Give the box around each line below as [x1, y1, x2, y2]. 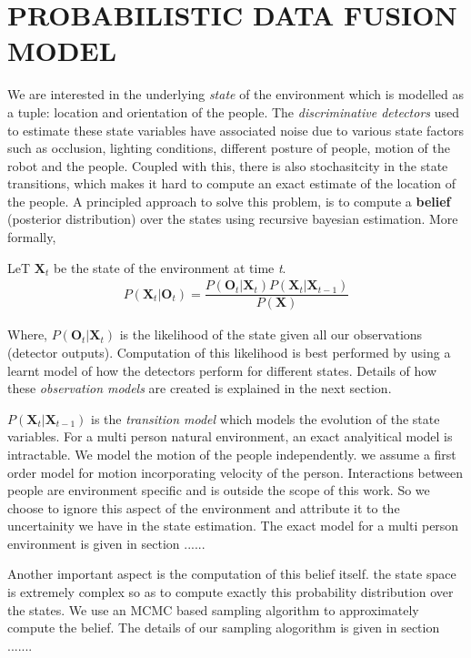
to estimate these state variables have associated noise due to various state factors [7, 120, 465, 139]
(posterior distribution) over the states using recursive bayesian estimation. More [7, 209, 458, 228]
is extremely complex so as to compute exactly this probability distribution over [7, 582, 454, 602]
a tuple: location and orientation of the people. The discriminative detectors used [7, 102, 459, 121]
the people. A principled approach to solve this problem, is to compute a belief [7, 191, 451, 210]
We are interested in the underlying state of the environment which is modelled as [7, 85, 464, 104]
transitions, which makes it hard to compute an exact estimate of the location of [7, 174, 456, 193]
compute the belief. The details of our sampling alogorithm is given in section [7, 618, 440, 637]
